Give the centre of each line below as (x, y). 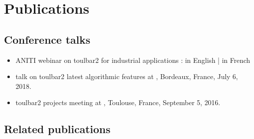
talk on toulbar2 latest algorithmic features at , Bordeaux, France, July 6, (127, 76)
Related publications (57, 129)
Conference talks (47, 39)
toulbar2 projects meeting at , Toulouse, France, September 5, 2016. (118, 102)
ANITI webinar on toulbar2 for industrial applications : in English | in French (133, 60)
